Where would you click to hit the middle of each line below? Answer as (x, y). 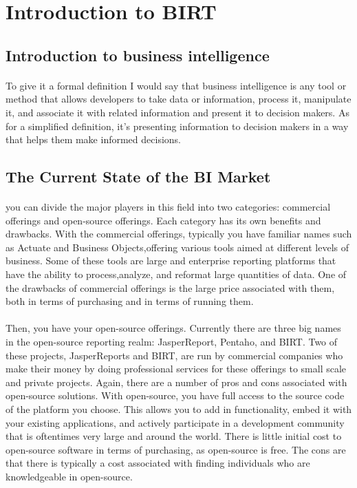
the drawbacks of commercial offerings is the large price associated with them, (170, 287)
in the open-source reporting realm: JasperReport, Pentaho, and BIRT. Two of (172, 342)
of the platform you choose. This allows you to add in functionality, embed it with (179, 409)
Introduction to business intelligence (138, 55)
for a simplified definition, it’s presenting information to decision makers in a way (177, 126)
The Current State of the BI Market (138, 177)
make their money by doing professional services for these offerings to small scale (176, 369)
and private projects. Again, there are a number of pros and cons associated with (176, 382)
